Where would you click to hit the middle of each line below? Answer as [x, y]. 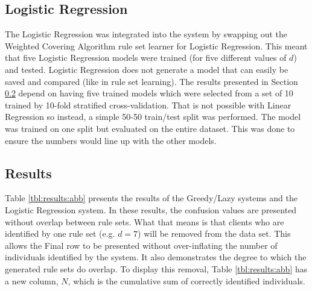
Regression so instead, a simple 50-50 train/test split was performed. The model [153, 117]
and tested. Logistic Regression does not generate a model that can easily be [147, 69]
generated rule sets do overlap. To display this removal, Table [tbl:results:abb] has [156, 268]
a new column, [32, 280]
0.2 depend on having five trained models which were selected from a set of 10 [149, 93]
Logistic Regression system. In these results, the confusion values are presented [151, 209]
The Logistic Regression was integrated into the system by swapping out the [146, 34]
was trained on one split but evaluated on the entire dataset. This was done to [150, 128]
